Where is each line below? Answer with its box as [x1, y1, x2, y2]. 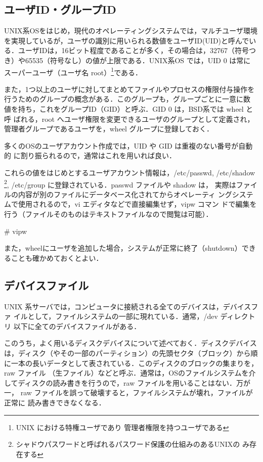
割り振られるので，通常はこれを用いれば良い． [20, 150, 177, 161]
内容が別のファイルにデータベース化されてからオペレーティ [18, 189, 216, 199]
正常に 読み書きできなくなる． [4, 397, 106, 407]
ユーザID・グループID [4, 2, 116, 17]
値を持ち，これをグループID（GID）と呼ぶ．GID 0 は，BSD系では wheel [4, 104, 244, 114]
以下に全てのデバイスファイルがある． [13, 320, 141, 331]
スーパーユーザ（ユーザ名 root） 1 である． [4, 65, 143, 77]
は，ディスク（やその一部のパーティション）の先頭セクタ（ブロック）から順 [4, 347, 258, 358]
